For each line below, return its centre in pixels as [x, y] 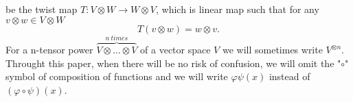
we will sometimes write [272, 50]
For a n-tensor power [49, 50]
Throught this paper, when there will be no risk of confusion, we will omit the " [173, 63]
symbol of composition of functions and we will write [117, 76]
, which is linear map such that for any [238, 9]
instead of [289, 76]
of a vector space [175, 50]
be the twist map [42, 9]
